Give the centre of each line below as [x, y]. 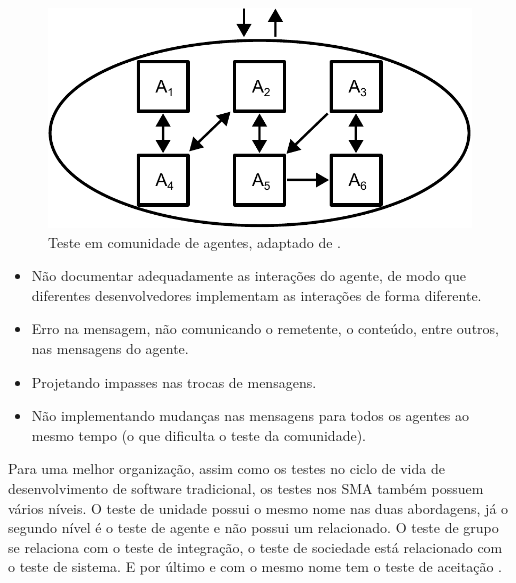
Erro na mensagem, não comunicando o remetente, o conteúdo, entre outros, [265, 328]
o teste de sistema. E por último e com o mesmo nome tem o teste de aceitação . [255, 566]
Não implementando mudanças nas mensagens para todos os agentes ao [250, 415]
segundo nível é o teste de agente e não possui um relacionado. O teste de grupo [253, 527]
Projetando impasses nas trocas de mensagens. [174, 381]
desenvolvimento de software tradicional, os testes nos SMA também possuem [246, 487]
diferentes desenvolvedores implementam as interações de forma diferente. [256, 294]
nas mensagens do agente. [110, 347]
